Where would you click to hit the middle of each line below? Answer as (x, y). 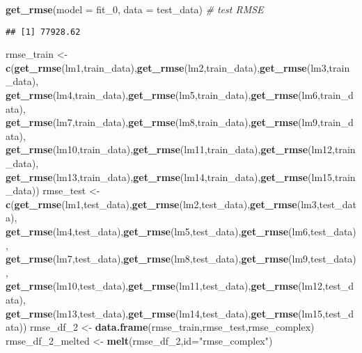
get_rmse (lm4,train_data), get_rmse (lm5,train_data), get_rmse (152, 95)
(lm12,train (332, 149)
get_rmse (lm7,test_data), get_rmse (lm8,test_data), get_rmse (147, 259)
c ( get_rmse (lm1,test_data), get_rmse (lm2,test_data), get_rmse (151, 204)
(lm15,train (332, 176)
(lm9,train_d (326, 122)
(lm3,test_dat (326, 204)
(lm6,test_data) (322, 231)
